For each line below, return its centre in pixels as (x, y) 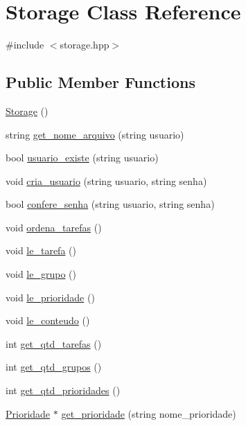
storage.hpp (85, 45)
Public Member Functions (100, 82)
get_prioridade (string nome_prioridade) (149, 413)
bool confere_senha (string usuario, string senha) (110, 204)
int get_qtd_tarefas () (54, 343)
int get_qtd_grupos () (54, 367)
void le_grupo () (41, 274)
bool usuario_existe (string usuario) (82, 158)
